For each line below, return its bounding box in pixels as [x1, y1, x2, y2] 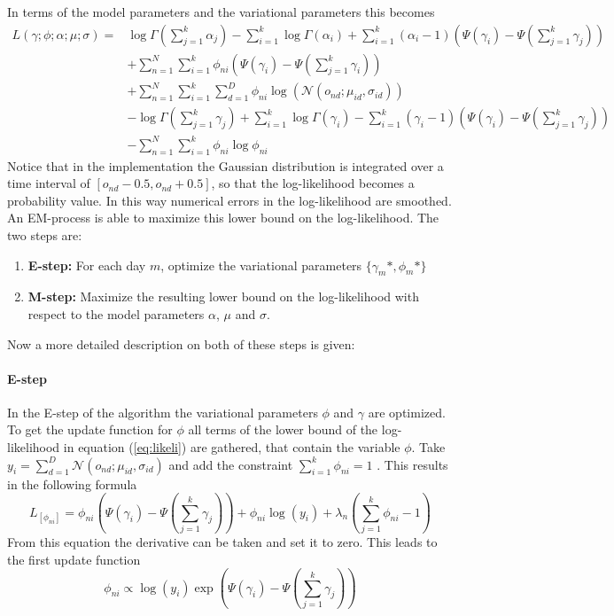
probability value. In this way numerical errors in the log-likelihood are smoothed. [7, 191, 452, 209]
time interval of [7, 174, 90, 192]
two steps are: [7, 225, 82, 244]
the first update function [7, 550, 141, 568]
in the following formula [7, 474, 137, 493]
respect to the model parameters [27, 304, 205, 323]
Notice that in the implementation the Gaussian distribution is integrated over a [7, 156, 444, 175]
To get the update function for [7, 420, 173, 439]
